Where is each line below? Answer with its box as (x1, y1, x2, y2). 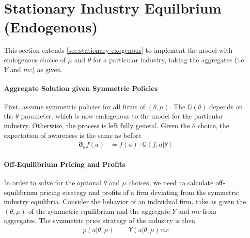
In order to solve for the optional (4, 178, 101, 188)
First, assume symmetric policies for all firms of (4, 101, 145, 111)
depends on (209, 101, 243, 111)
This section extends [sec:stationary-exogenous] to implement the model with (4, 45, 233, 55)
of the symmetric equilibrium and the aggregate (28, 206, 170, 216)
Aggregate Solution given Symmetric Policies (4, 83, 158, 93)
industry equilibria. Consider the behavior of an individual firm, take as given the (4, 196, 246, 207)
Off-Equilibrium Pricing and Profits (4, 159, 125, 169)
